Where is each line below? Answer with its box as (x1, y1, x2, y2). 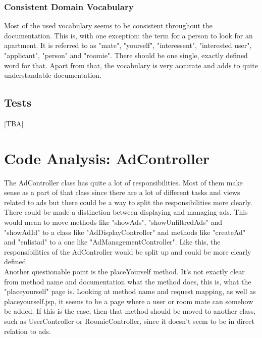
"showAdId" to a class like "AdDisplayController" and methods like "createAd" (4, 226, 246, 237)
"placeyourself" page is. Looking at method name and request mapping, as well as (4, 286, 256, 297)
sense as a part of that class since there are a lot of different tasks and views (4, 187, 240, 198)
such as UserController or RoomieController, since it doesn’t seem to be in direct (4, 316, 254, 326)
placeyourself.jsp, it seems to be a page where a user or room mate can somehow (4, 296, 253, 306)
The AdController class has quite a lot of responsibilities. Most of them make (4, 177, 243, 187)
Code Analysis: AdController (4, 148, 209, 168)
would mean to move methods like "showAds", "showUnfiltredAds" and (4, 217, 223, 227)
